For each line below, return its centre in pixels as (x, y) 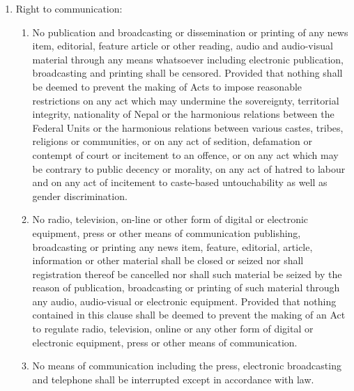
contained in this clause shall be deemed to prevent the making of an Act (189, 315)
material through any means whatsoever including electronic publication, (188, 59)
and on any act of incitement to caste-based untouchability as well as (180, 182)
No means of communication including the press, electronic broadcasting (187, 366)
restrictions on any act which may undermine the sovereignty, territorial (186, 100)
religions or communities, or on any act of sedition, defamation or (172, 141)
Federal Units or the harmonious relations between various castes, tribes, (188, 127)
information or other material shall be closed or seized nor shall (168, 260)
